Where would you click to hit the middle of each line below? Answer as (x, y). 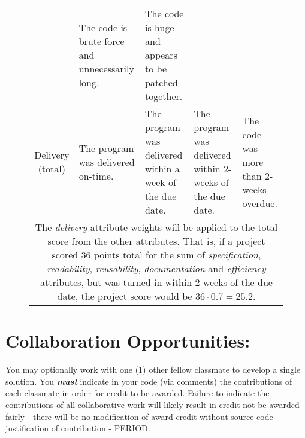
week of (161, 182)
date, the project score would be (125, 296)
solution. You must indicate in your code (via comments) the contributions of (149, 381)
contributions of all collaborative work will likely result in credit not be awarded (152, 404)
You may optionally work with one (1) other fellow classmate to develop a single (153, 369)
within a (162, 168)
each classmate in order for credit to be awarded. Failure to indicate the (138, 393)
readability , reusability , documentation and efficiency (156, 268)
